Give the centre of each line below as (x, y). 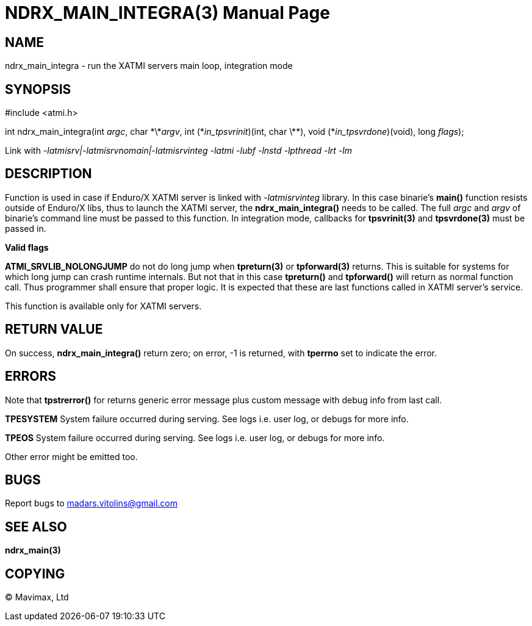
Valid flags (27, 247)
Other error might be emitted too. (71, 456)
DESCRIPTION (49, 174)
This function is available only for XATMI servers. (103, 306)
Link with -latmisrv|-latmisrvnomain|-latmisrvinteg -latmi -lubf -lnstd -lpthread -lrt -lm (178, 151)
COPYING (35, 574)
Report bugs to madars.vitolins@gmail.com (91, 503)
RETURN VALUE (54, 329)
